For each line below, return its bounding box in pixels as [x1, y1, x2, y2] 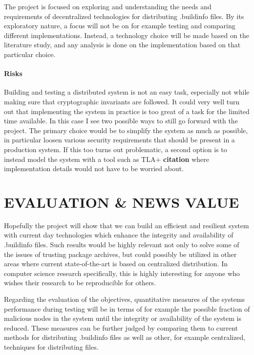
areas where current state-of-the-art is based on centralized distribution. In [4, 258, 228, 269]
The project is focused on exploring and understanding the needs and [4, 1, 212, 11]
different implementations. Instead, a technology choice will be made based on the [4, 30, 249, 40]
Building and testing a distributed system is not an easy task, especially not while [4, 87, 250, 97]
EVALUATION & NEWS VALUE [4, 192, 239, 212]
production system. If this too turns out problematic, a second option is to [4, 144, 227, 154]
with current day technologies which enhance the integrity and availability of [4, 230, 233, 240]
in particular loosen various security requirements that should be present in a [4, 135, 235, 145]
